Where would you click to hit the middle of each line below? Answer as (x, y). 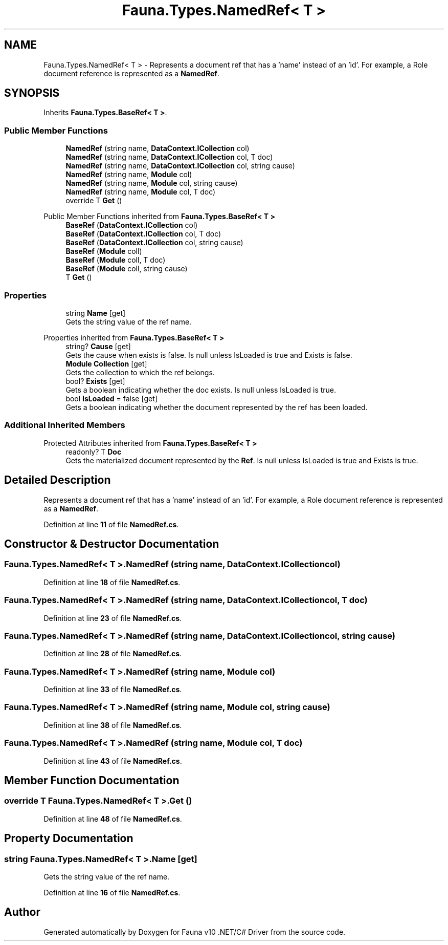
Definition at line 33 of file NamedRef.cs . (113, 689)
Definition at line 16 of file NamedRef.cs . (112, 892)
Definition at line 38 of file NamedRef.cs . (113, 725)
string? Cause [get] (98, 346)
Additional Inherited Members (65, 425)
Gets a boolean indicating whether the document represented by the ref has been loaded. (217, 407)
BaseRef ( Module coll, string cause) (127, 269)
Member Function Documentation (92, 780)
